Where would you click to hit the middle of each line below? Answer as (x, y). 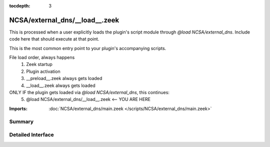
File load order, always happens (42, 57)
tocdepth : (20, 6)
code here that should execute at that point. (54, 39)
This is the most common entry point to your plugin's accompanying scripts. (88, 48)
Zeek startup (39, 64)
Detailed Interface (32, 135)
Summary (21, 121)
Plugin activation (43, 71)
